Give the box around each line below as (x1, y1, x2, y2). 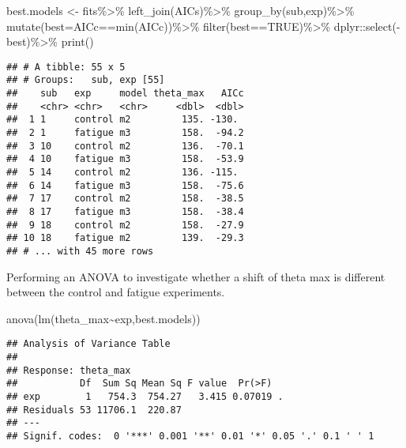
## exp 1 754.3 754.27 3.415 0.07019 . (6, 391, 284, 403)
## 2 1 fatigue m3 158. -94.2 (6, 127, 244, 139)
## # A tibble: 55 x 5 (6, 61, 126, 73)
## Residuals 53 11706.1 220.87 (6, 404, 182, 416)
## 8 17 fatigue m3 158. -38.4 (6, 206, 244, 217)
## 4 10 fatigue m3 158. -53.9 (6, 153, 244, 165)
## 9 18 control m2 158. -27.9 (6, 219, 244, 231)
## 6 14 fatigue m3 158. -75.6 (6, 179, 244, 191)
